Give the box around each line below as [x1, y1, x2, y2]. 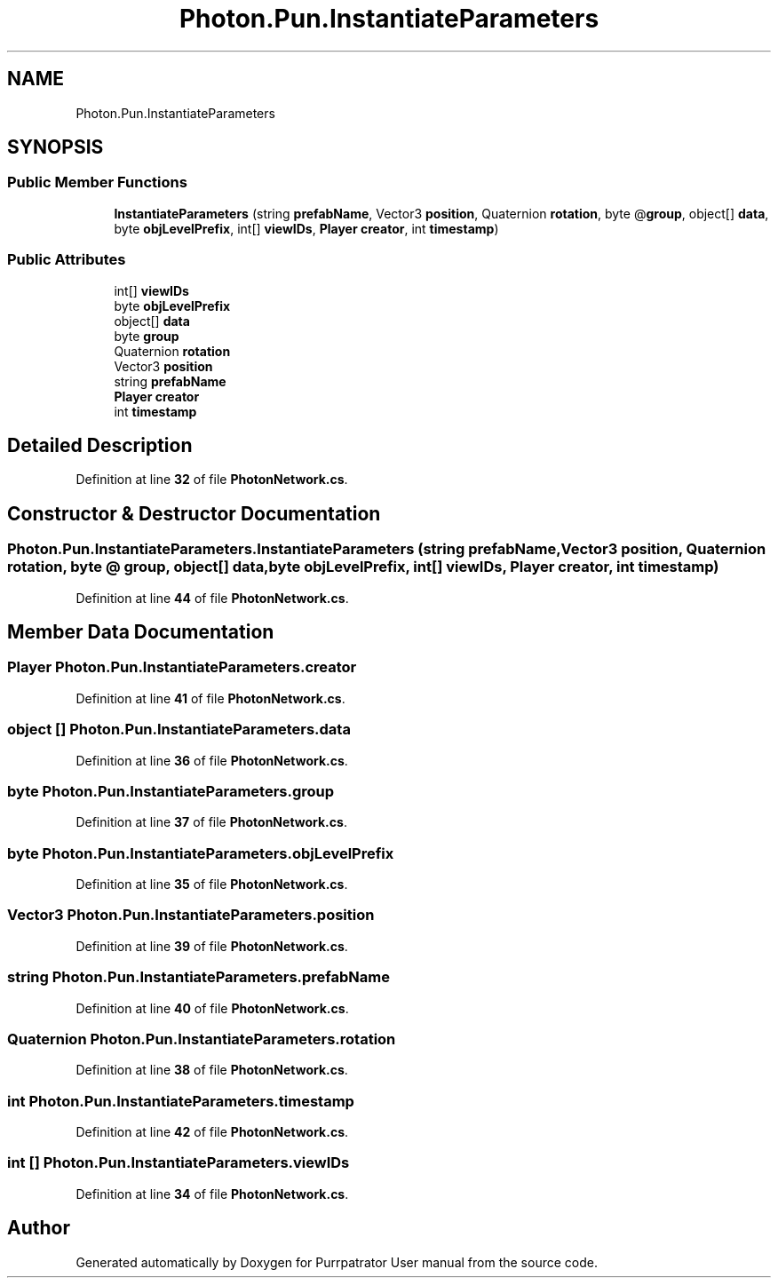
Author [7, 1217, 70, 1240]
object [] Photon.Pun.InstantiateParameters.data [7, 720, 351, 739]
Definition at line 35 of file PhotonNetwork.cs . [75, 876, 348, 892]
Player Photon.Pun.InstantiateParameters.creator [7, 658, 357, 677]
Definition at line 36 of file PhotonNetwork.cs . [75, 752, 348, 768]
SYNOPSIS [7, 136, 104, 159]
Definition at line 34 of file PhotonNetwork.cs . [75, 1186, 349, 1202]
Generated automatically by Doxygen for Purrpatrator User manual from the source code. [75, 1254, 598, 1270]
